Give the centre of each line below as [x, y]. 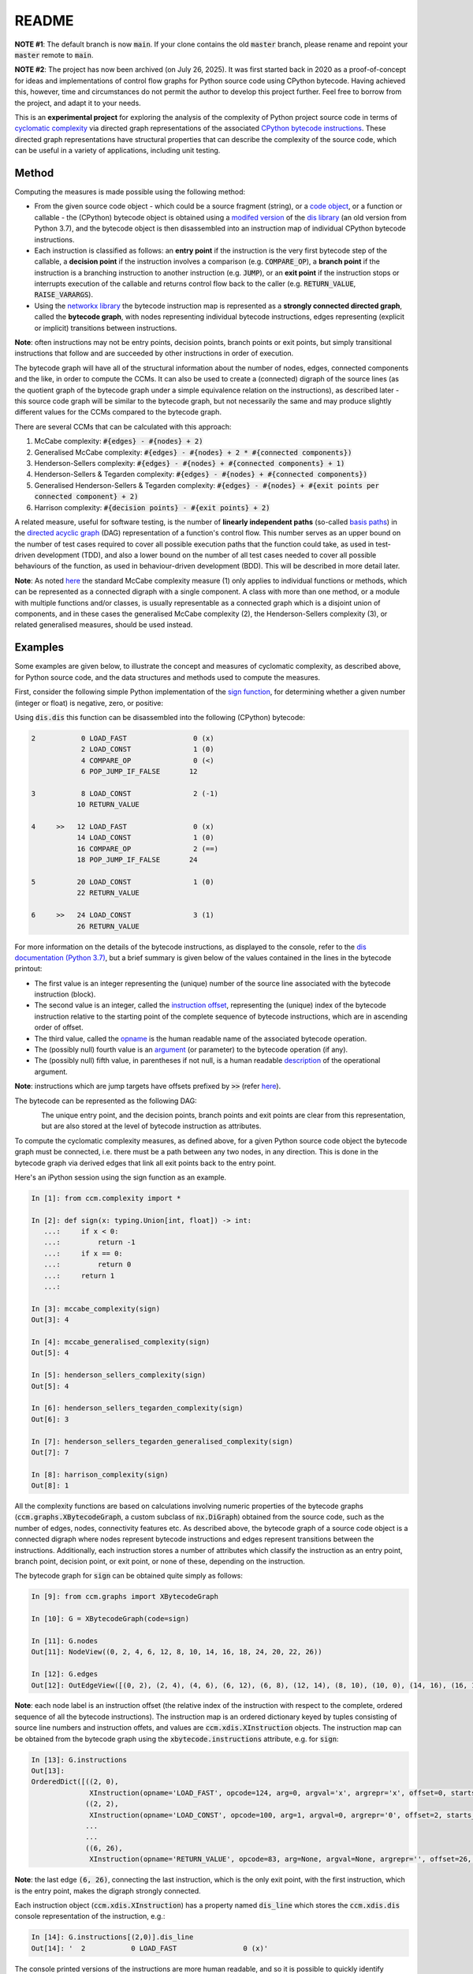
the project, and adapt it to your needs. [78, 103]
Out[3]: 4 [50, 1320]
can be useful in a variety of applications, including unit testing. [117, 151]
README [44, 21]
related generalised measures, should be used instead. [104, 625]
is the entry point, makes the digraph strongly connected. [108, 1890]
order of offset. [59, 1027]
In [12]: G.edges [65, 1674]
